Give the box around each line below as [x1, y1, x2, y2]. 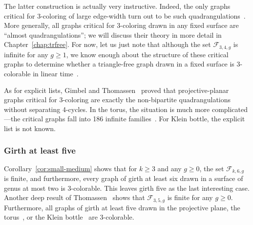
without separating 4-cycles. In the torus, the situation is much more [4, 104, 210, 114]
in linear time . [33, 68, 79, 79]
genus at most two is [4, 182, 65, 193]
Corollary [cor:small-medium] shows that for [4, 163, 137, 173]
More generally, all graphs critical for [4, 20, 115, 30]
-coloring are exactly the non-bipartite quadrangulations [63, 94, 231, 105]
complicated [211, 104, 248, 114]
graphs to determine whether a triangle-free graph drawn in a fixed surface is [4, 59, 234, 69]
